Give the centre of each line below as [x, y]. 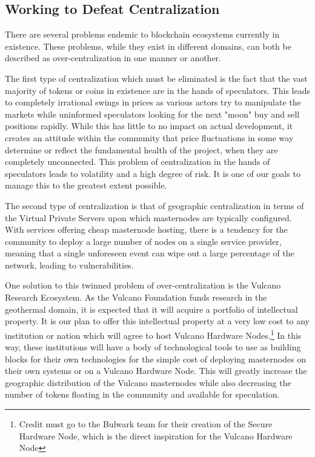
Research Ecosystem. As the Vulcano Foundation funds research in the [136, 297]
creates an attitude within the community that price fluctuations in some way [149, 137]
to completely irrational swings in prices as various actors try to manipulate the [153, 102]
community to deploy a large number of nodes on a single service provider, [143, 241]
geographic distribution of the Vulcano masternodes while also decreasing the [148, 382]
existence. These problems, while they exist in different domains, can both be [148, 46]
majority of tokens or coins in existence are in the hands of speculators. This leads [157, 90]
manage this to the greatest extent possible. [86, 185]
